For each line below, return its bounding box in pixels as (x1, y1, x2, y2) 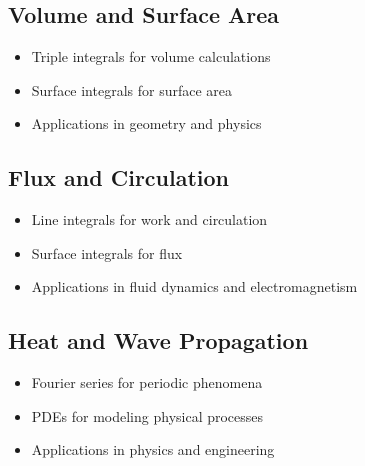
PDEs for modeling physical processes (31, 405, 264, 426)
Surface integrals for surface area (31, 79, 233, 100)
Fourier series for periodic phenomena (31, 372, 263, 393)
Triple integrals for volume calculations (31, 46, 271, 67)
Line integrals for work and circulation (31, 209, 268, 230)
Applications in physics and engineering (31, 439, 275, 460)
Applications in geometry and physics (31, 113, 262, 134)
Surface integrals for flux (31, 242, 183, 263)
